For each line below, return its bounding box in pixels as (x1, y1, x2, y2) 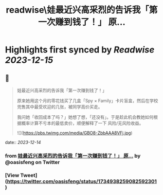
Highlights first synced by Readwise (5, 44, 155, 55)
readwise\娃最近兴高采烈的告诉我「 (5, 4, 149, 16)
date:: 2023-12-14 (5, 140, 41, 145)
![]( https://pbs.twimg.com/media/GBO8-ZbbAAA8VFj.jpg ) (17, 130, 133, 136)
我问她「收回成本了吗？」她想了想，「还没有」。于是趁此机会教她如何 (17, 114, 154, 120)
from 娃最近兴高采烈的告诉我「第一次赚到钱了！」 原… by (5, 152, 141, 159)
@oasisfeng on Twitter (5, 159, 60, 165)
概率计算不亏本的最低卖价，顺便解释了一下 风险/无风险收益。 (21, 120, 144, 126)
